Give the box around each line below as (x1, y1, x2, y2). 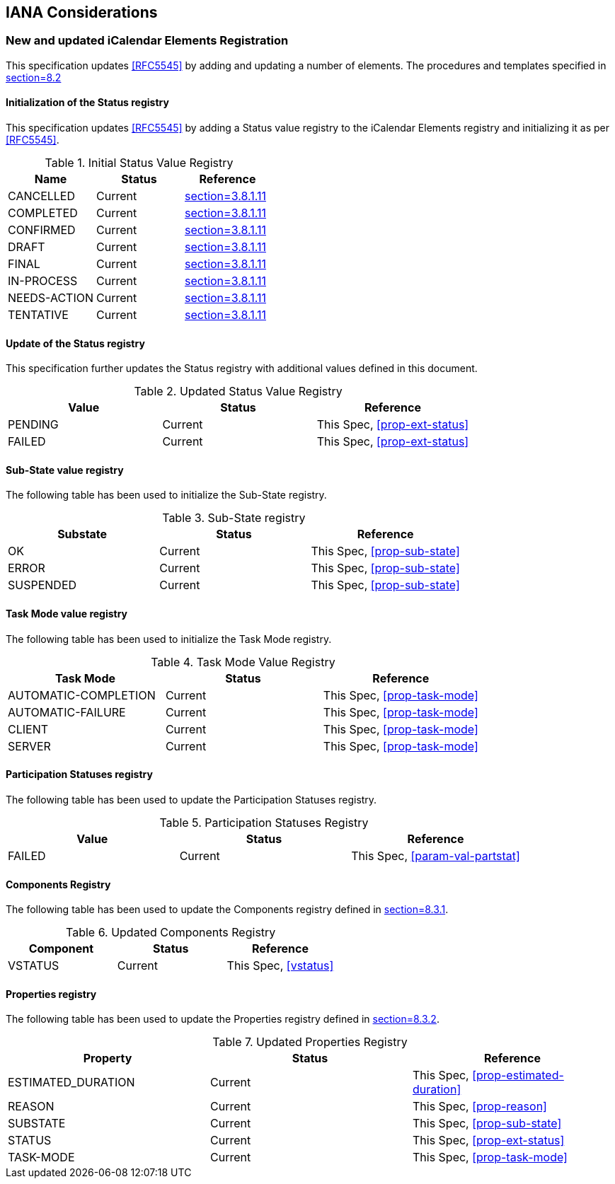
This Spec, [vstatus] (226, 958, 334, 973)
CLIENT (8, 721, 49, 736)
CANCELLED (8, 189, 76, 204)
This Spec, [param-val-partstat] (351, 848, 520, 863)
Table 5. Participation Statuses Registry (159, 815, 369, 830)
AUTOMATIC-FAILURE (8, 704, 126, 719)
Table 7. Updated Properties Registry (212, 1035, 408, 1050)
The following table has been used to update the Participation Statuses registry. (6, 793, 377, 806)
